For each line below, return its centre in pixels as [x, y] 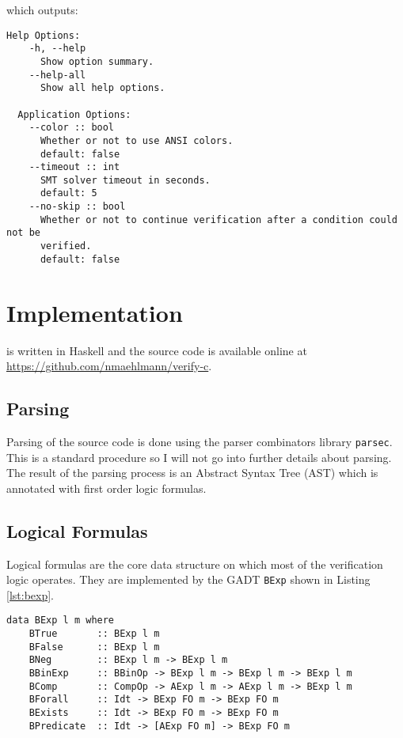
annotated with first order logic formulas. [106, 488]
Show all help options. [103, 88]
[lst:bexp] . [30, 594]
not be [23, 233]
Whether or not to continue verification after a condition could [219, 220]
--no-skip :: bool [77, 207]
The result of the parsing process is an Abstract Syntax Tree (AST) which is [192, 473]
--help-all [57, 75]
